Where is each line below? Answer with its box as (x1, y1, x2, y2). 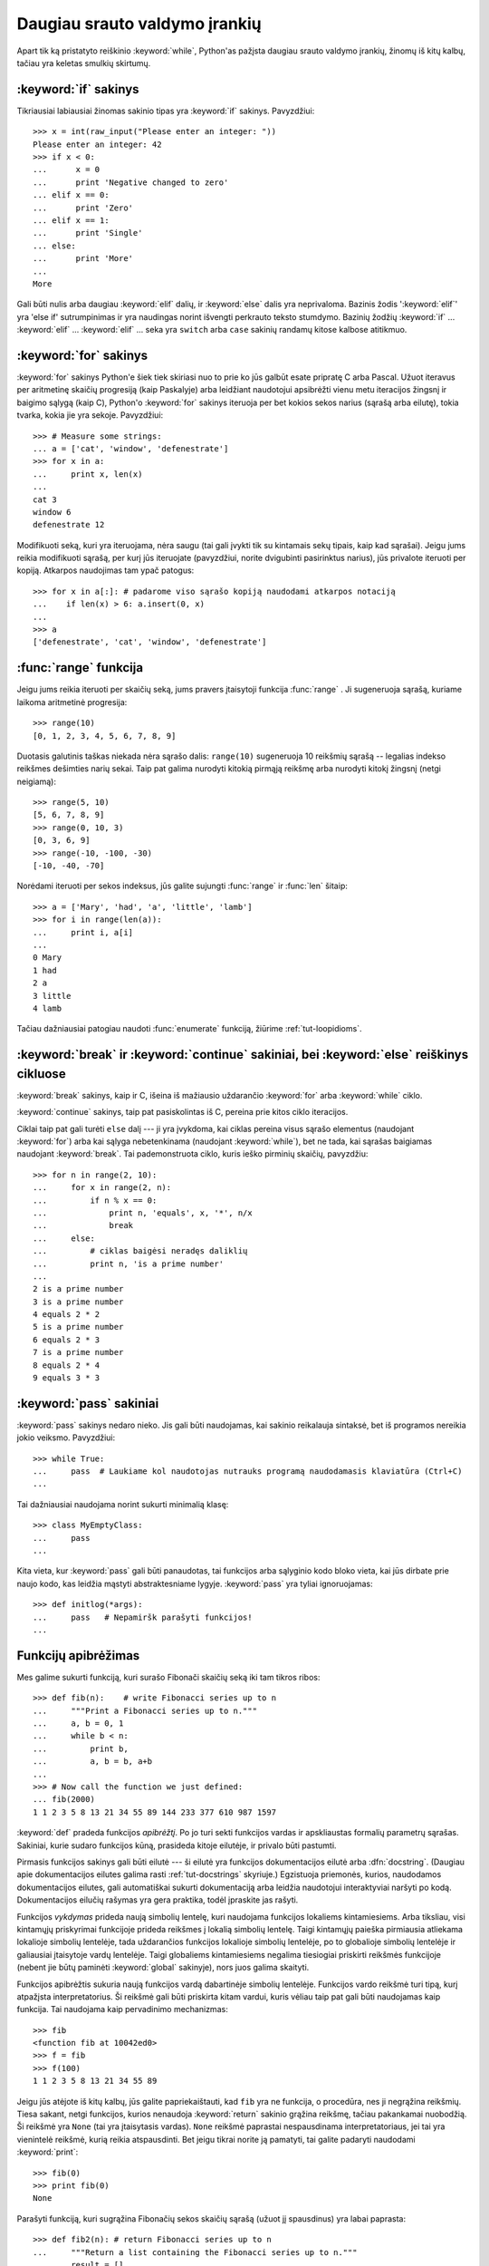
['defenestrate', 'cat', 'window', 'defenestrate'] (33, 637, 267, 647)
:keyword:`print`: (16, 2146, 79, 2157)
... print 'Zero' (33, 202, 134, 213)
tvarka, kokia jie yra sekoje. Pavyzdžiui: (16, 410, 164, 421)
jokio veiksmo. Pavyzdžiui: (16, 1432, 116, 1443)
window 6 (33, 507, 72, 517)
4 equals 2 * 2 (33, 1310, 101, 1320)
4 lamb (33, 1002, 62, 1013)
